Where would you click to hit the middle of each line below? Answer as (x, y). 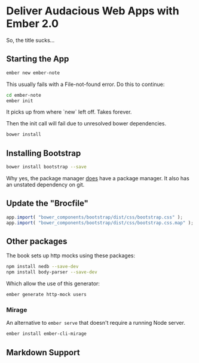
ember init (20, 101)
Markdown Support (43, 353)
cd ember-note (24, 95)
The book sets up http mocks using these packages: (71, 256)
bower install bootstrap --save (46, 167)
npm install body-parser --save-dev (52, 272)
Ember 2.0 (32, 24)
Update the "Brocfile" (47, 203)
